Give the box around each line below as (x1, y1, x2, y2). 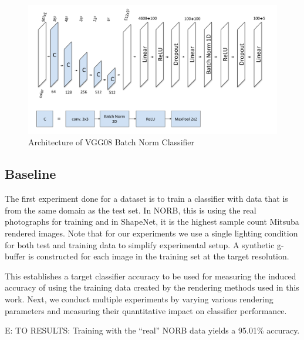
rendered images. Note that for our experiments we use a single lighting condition (5, 227, 298, 239)
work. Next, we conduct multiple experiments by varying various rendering (5, 293, 273, 305)
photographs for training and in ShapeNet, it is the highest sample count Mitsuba (5, 215, 299, 228)
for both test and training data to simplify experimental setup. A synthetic (5, 238, 275, 251)
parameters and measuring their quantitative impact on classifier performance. (5, 304, 287, 316)
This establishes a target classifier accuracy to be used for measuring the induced (5, 269, 296, 282)
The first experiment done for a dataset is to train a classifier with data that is (5, 192, 288, 205)
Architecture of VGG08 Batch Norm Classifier (28, 136, 195, 148)
